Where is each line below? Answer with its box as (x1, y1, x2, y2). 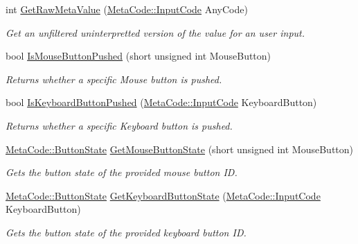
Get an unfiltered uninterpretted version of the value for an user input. (6, 25, 305, 40)
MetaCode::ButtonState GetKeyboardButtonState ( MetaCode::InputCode (6, 188, 321, 202)
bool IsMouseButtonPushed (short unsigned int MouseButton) (6, 49, 271, 63)
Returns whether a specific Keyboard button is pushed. (6, 118, 233, 132)
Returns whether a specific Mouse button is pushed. (6, 71, 222, 86)
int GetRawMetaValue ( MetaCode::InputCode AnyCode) (6, 2, 248, 16)
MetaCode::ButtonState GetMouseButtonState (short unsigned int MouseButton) (6, 141, 354, 156)
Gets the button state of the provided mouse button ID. (6, 165, 238, 180)
